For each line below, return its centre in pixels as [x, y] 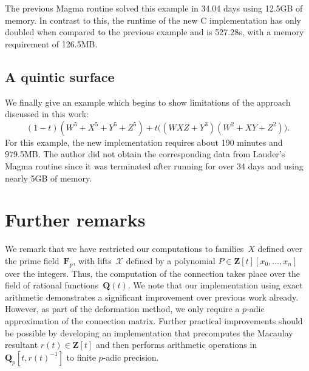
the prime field [32, 260]
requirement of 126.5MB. [51, 43]
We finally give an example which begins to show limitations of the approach [148, 102]
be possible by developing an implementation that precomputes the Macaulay [149, 332]
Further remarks [75, 220]
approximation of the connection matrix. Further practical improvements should [154, 321]
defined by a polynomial [171, 260]
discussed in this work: [47, 114]
